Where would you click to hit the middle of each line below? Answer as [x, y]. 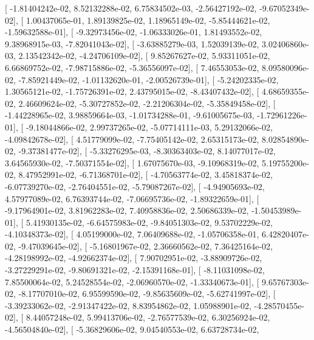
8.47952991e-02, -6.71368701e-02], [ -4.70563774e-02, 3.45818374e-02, [145, 175]
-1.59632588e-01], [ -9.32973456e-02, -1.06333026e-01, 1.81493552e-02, [134, 32]
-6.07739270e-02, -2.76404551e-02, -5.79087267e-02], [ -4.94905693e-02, [135, 186]
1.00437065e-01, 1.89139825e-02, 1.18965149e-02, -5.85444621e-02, [148, 20]
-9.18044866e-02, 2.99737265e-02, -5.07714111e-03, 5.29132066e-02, [149, 127]
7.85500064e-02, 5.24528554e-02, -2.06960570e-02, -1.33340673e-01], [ [132, 281]
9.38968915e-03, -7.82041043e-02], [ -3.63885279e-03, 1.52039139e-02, [132, 43]
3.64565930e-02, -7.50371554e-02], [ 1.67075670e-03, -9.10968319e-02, [132, 162]
